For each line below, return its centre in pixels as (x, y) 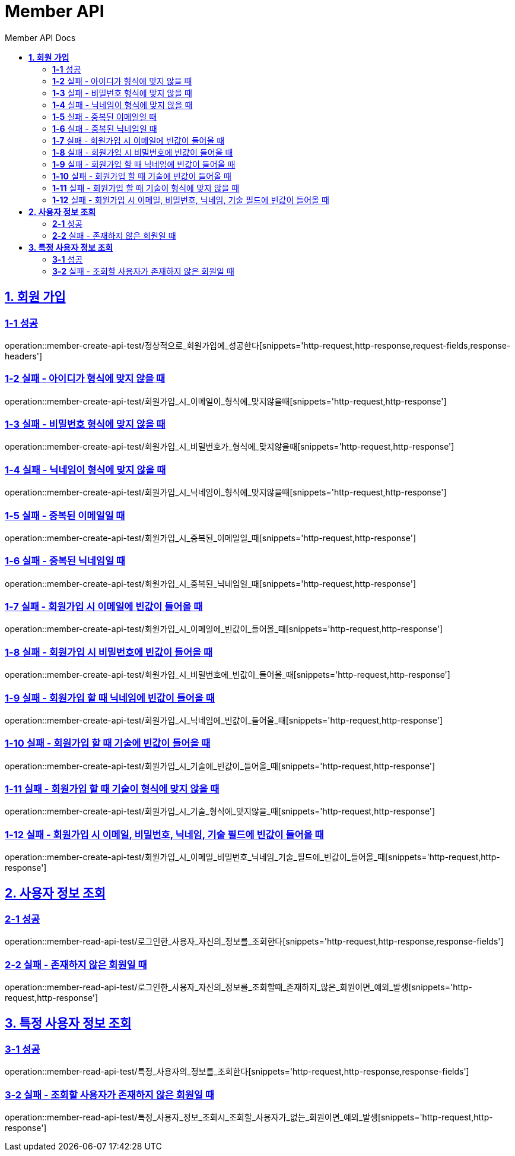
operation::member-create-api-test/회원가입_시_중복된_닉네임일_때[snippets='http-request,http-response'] (210, 583)
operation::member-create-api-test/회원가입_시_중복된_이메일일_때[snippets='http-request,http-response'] (210, 538)
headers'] (24, 356)
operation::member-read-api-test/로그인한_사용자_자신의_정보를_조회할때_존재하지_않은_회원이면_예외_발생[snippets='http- (239, 987)
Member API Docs (40, 37)
